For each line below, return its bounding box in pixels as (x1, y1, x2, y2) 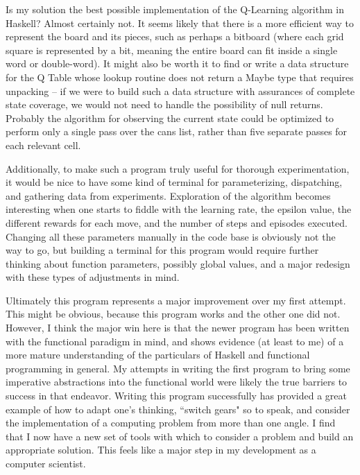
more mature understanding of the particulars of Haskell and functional (6, 347, 310, 362)
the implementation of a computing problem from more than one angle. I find (6, 415, 336, 430)
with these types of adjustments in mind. (6, 270, 180, 284)
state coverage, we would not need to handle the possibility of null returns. (6, 97, 323, 112)
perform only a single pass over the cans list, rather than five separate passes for (6, 124, 348, 139)
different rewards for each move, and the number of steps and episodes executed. (6, 215, 348, 230)
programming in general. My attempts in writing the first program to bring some (6, 361, 350, 375)
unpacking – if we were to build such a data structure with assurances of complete (6, 83, 355, 98)
